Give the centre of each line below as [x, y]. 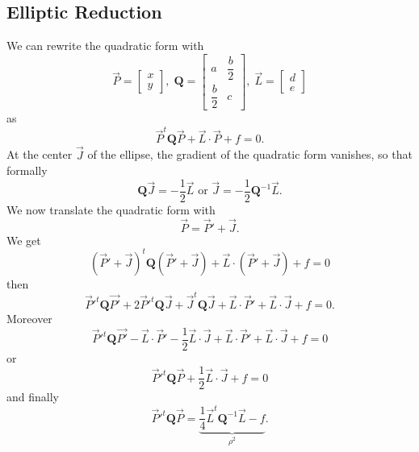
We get [24, 240]
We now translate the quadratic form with [111, 209]
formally [27, 170]
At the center [40, 154]
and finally [33, 397]
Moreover [29, 318]
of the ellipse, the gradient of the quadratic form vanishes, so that [250, 154]
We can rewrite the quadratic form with [105, 46]
